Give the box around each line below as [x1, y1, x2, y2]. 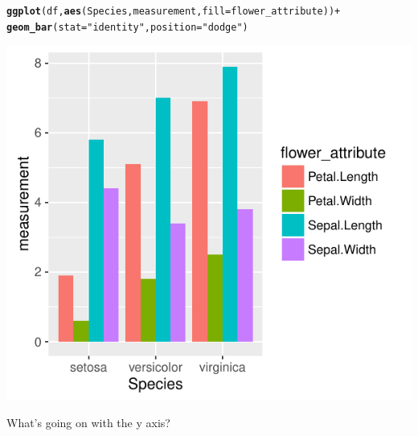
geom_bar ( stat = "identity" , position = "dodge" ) [6, 21, 248, 33]
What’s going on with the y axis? [6, 413, 170, 430]
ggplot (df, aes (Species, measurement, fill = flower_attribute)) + [6, 6, 341, 17]
